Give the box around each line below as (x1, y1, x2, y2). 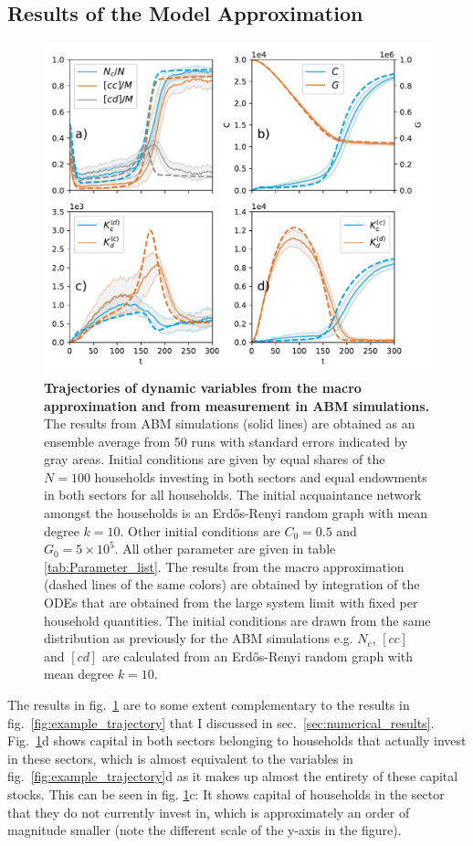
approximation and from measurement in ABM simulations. (44, 396, 430, 415)
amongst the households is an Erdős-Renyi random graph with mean (44, 503, 428, 523)
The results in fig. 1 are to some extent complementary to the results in (7, 695, 410, 714)
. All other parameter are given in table (114, 539, 336, 558)
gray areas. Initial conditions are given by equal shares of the (44, 449, 385, 469)
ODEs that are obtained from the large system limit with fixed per (44, 593, 418, 612)
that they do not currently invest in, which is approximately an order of (7, 802, 410, 821)
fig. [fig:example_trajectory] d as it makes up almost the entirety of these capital (7, 767, 458, 786)
